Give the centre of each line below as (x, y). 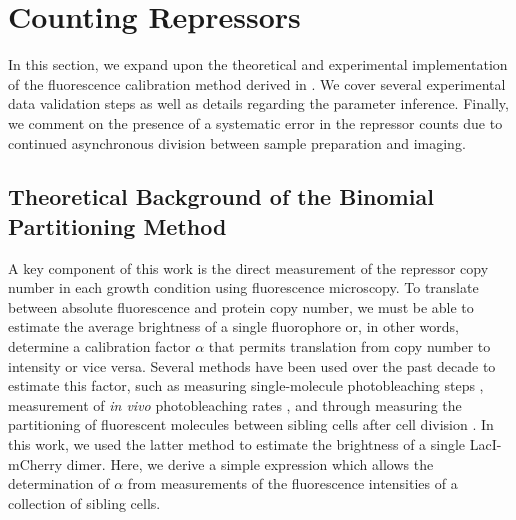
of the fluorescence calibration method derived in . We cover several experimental (257, 83)
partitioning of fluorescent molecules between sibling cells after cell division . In (251, 424)
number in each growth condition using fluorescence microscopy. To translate (243, 287)
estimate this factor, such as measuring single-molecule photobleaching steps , (246, 385)
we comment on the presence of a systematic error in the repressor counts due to (255, 122)
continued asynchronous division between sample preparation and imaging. (237, 142)
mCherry (35, 463)
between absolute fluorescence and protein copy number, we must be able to (241, 306)
